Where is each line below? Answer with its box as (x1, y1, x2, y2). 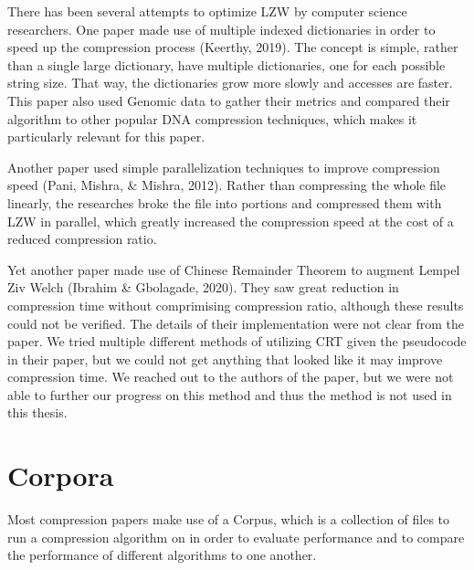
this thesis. (7, 403, 68, 422)
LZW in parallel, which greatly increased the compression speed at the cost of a (7, 211, 454, 230)
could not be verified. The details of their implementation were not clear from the (7, 313, 464, 332)
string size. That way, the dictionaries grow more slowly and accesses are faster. (7, 73, 453, 92)
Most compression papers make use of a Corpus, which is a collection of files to (7, 510, 450, 529)
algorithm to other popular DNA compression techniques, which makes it (7, 109, 417, 128)
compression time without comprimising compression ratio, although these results (7, 295, 464, 314)
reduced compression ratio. (7, 229, 157, 248)
